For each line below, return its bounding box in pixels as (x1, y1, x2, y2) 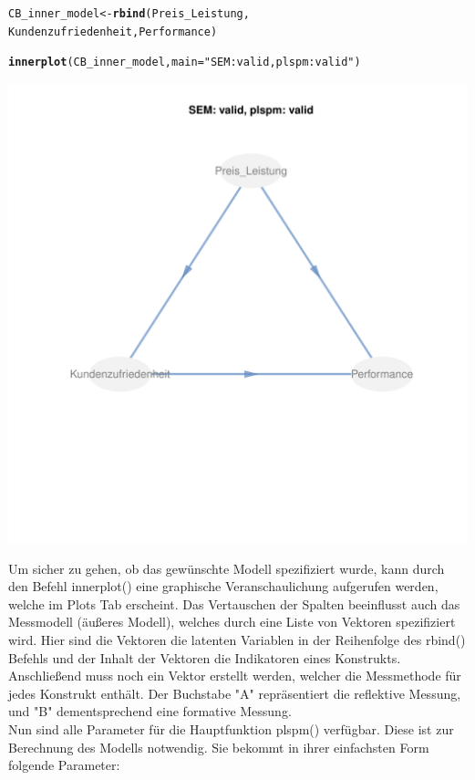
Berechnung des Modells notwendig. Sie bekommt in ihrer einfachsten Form (8, 737, 429, 756)
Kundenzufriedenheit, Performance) (8, 25, 218, 38)
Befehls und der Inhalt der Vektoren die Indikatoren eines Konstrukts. (8, 648, 401, 667)
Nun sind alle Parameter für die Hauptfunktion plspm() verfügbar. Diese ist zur (8, 719, 454, 738)
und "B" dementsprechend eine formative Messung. (8, 702, 292, 721)
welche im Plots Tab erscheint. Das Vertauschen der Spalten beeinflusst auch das (8, 594, 460, 613)
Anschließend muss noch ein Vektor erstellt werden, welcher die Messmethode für (8, 666, 461, 685)
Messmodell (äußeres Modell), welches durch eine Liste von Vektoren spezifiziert (8, 612, 456, 631)
